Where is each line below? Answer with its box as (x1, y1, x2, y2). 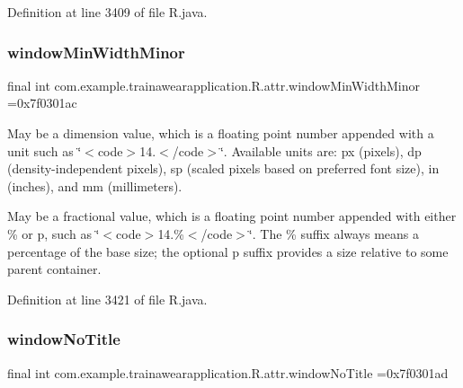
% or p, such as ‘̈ (7, 224, 100, 242)
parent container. (7, 260, 102, 278)
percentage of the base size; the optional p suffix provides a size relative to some (7, 242, 449, 260)
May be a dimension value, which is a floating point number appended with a (7, 124, 434, 142)
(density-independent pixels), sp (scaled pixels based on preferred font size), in (7, 159, 440, 178)
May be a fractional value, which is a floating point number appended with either (7, 207, 457, 225)
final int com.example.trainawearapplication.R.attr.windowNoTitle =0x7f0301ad (7, 363, 449, 382)
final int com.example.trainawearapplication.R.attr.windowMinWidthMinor (7, 75, 420, 94)
